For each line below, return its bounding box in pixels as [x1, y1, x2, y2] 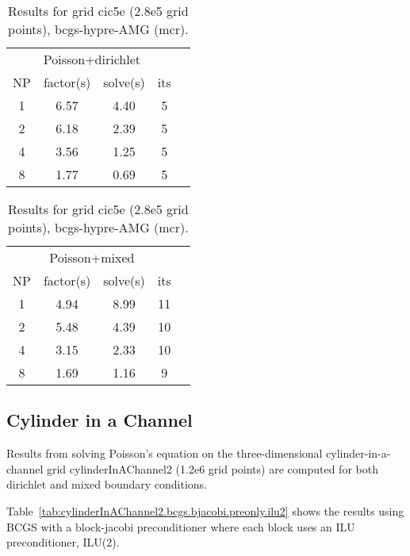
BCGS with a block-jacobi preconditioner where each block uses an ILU [6, 518, 355, 535]
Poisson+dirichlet [43, 50, 140, 68]
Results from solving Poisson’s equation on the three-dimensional [6, 445, 323, 462]
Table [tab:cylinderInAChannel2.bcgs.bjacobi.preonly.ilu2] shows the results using [6, 502, 404, 519]
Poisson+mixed [49, 248, 135, 266]
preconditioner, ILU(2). [6, 534, 120, 550]
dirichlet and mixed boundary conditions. [6, 476, 207, 493]
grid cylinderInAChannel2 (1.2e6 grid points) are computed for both [46, 460, 378, 477]
